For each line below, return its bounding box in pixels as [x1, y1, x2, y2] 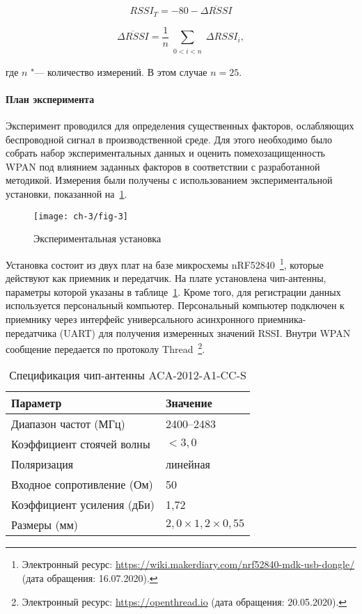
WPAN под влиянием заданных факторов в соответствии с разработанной [6, 159, 320, 173]
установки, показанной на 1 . [6, 187, 127, 201]
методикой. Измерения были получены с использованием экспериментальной [6, 173, 333, 187]
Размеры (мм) [11, 517, 79, 533]
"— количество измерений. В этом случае [31, 64, 207, 79]
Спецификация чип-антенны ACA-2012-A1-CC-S [9, 367, 246, 384]
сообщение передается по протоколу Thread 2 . [6, 340, 205, 356]
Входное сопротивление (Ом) [11, 476, 153, 493]
